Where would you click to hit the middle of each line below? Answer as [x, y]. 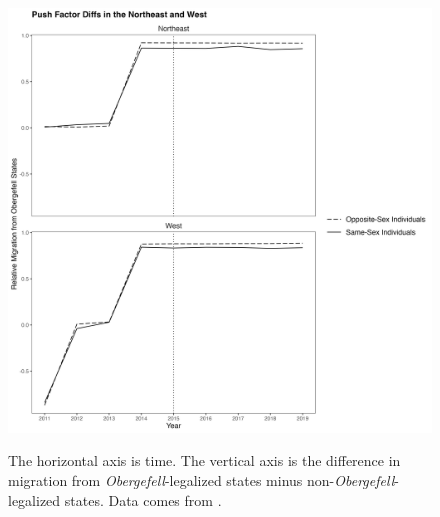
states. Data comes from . [143, 499]
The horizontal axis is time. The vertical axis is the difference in [204, 460]
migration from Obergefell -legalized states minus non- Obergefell [201, 480]
